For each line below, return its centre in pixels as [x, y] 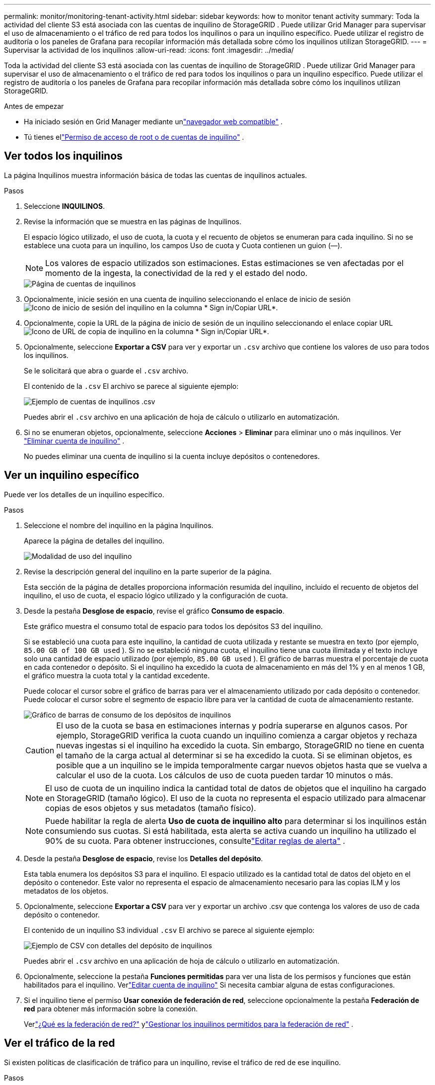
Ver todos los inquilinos [63, 156]
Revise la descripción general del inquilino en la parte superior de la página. [148, 571]
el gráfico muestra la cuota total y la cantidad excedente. [117, 675]
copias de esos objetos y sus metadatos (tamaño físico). [151, 808]
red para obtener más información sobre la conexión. [111, 1008]
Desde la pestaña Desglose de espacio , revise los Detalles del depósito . [144, 858]
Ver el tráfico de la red [60, 1043]
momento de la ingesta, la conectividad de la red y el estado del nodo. [177, 273]
